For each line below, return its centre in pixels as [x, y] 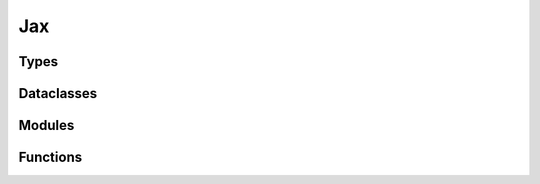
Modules [46, 125]
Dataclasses [58, 93]
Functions [50, 157]
